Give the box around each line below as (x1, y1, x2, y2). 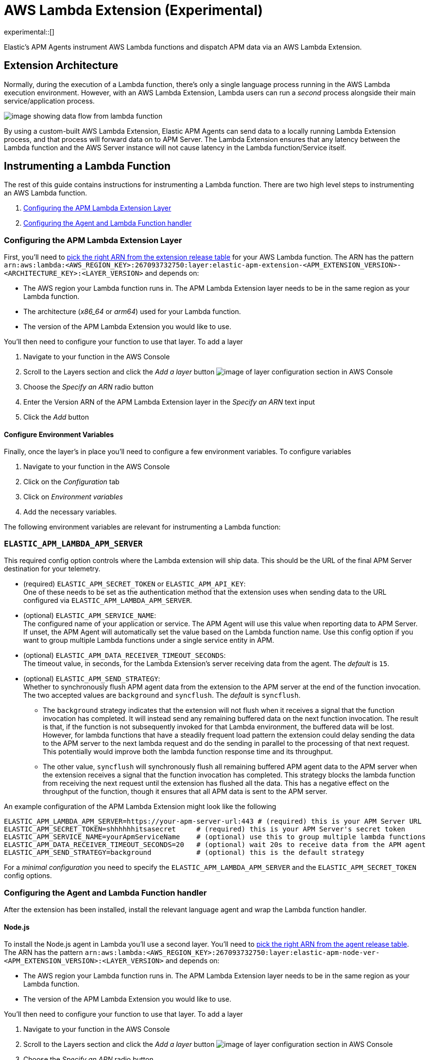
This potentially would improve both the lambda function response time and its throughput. (43, 747, 333, 756)
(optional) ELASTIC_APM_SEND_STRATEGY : (23, 674, 160, 683)
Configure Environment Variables (4, 430, 114, 439)
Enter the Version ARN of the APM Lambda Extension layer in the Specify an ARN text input (23, 398, 315, 406)
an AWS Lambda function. (4, 189, 87, 197)
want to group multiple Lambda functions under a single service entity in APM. (23, 636, 275, 645)
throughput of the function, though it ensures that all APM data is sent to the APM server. (43, 787, 327, 796)
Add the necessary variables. (23, 508, 117, 516)
